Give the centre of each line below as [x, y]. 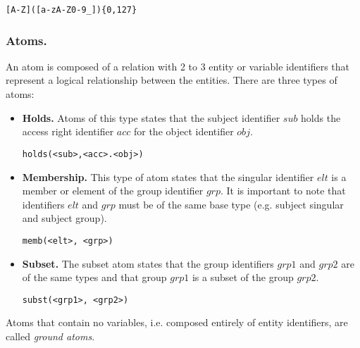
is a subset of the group [243, 277]
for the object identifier [184, 131]
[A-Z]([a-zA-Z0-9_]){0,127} [72, 10]
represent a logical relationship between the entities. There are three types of [172, 80]
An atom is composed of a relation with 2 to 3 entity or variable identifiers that [178, 66]
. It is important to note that [283, 191]
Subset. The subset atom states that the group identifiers [148, 263]
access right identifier [68, 131]
